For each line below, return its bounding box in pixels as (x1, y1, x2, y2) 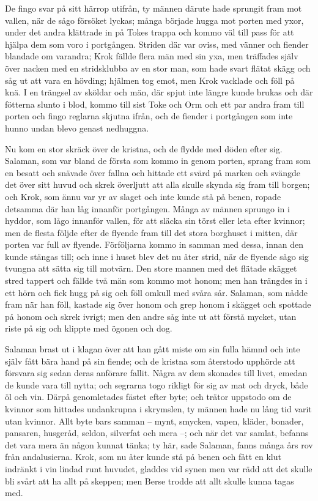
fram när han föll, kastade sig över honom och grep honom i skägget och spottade (5, 298, 311, 311)
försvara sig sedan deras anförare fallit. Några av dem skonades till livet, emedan (5, 366, 308, 379)
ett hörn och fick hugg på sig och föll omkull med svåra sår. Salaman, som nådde (5, 286, 308, 299)
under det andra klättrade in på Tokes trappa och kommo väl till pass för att (5, 26, 294, 39)
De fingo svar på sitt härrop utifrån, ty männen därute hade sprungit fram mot (5, 2, 302, 14)
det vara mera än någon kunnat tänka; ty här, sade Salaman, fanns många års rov (5, 438, 313, 451)
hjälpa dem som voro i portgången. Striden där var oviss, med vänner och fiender (5, 37, 309, 50)
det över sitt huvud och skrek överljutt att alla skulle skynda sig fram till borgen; (5, 178, 310, 191)
